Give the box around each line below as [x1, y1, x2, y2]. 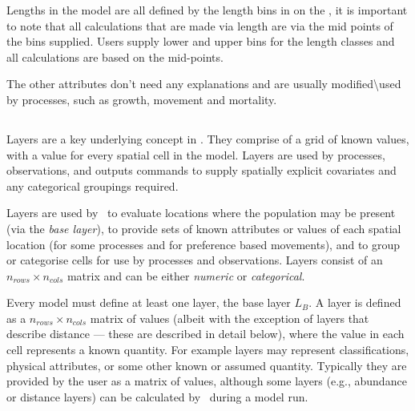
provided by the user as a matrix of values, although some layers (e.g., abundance [6, 373, 407, 389]
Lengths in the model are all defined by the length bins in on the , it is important [6, 2, 408, 18]
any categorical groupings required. [6, 177, 179, 194]
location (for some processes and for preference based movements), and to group [6, 236, 401, 252]
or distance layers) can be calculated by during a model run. [6, 388, 308, 405]
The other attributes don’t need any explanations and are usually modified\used [6, 75, 401, 92]
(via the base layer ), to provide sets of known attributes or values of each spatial [6, 220, 401, 236]
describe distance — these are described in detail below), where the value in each [6, 325, 405, 342]
